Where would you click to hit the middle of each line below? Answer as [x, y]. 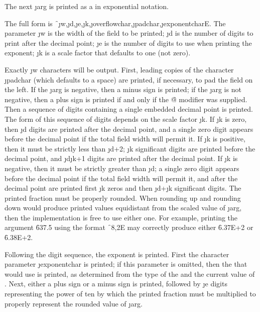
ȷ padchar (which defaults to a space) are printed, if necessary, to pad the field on [129, 79]
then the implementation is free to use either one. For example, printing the [121, 217]
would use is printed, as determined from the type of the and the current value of [130, 274]
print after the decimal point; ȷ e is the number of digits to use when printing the [128, 43]
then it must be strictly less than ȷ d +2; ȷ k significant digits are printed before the [130, 148]
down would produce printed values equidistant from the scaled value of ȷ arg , [123, 208]
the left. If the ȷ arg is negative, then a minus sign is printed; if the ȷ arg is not [123, 89]
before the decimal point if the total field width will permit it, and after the [121, 178]
